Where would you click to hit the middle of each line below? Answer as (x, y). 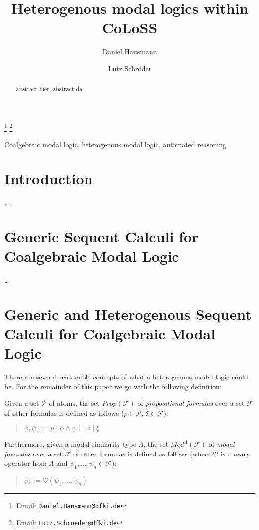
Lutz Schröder (130, 68)
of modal (221, 444)
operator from (26, 463)
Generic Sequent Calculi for (102, 236)
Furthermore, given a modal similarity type (70, 444)
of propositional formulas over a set (191, 403)
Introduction (49, 178)
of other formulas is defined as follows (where (142, 453)
